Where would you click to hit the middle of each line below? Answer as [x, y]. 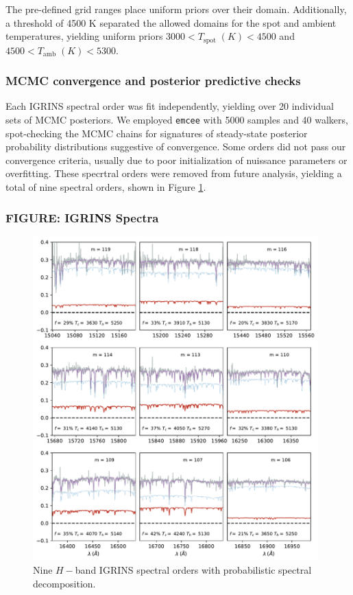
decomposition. [64, 583]
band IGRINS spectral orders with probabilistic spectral [193, 570]
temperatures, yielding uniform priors [84, 36]
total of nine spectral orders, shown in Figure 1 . [106, 187]
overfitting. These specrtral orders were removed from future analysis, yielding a [174, 173]
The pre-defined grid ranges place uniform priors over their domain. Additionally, [176, 9]
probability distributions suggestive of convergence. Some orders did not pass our [176, 147]
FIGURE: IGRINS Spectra [82, 217]
